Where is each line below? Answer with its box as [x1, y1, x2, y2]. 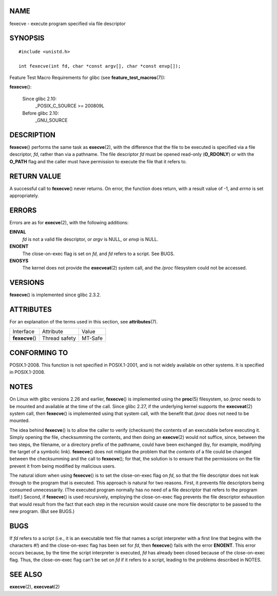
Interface [12, 328, 35, 335]
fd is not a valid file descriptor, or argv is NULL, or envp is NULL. [22, 236, 159, 242]
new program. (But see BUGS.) [9, 508, 75, 514]
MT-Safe [82, 335, 103, 342]
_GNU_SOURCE [35, 117, 68, 123]
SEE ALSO [9, 570, 43, 579]
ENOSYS [9, 257, 29, 264]
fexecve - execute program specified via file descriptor [9, 21, 126, 27]
